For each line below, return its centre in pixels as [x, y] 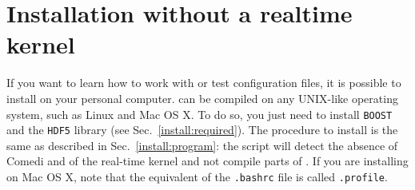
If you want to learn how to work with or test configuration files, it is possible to [204, 83]
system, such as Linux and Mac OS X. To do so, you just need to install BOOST [200, 114]
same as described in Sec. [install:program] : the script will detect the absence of [202, 145]
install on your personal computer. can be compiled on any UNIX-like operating [202, 98]
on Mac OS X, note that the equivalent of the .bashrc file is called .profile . [197, 176]
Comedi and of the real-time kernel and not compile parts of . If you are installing [207, 161]
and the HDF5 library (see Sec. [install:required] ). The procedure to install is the [202, 130]
